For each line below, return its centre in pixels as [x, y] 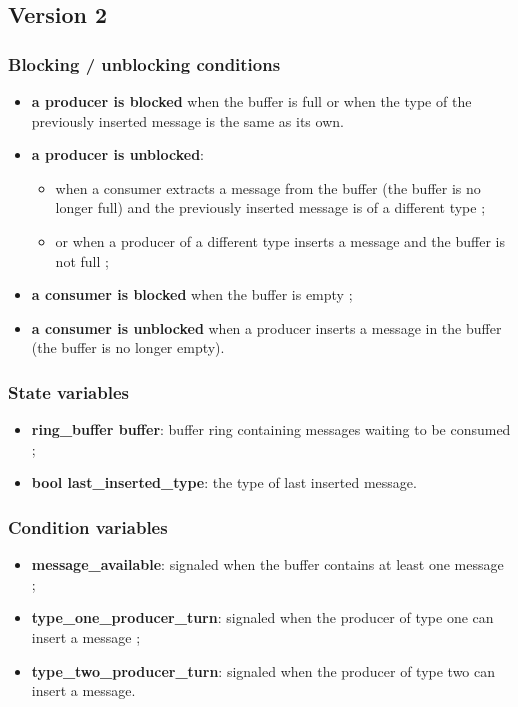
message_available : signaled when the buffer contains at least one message [267, 564]
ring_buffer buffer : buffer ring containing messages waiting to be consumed [271, 429]
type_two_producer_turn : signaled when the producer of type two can [263, 670]
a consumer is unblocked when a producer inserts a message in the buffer [266, 327]
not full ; [82, 260]
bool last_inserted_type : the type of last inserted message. [224, 482]
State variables [68, 391]
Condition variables [88, 526]
